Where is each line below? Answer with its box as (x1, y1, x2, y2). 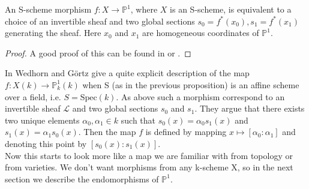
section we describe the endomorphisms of (5, 172, 159, 185)
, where (130, 3, 158, 15)
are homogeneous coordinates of (142, 26, 259, 39)
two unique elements (5, 113, 80, 126)
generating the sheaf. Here (5, 26, 101, 39)
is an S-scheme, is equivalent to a (170, 3, 292, 15)
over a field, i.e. (5, 90, 61, 103)
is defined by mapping (145, 125, 227, 138)
